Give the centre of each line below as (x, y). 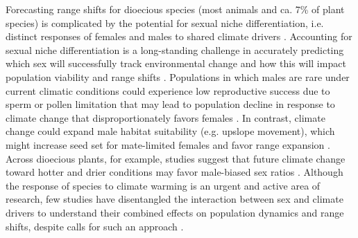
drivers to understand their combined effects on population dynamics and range (175, 212)
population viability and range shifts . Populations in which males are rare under (178, 76)
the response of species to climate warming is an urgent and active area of (163, 185)
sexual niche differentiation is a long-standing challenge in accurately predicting (175, 49)
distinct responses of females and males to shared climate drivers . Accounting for (179, 36)
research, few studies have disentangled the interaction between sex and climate (174, 199)
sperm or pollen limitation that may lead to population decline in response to (170, 104)
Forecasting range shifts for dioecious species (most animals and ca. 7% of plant (175, 9)
